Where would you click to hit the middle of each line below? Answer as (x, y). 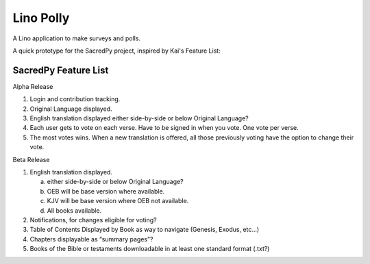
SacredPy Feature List (61, 70)
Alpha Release (33, 86)
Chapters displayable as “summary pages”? (91, 239)
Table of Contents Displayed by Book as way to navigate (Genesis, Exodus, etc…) (145, 230)
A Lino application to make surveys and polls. (76, 38)
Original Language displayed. (71, 109)
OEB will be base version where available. (106, 191)
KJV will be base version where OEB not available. (118, 201)
